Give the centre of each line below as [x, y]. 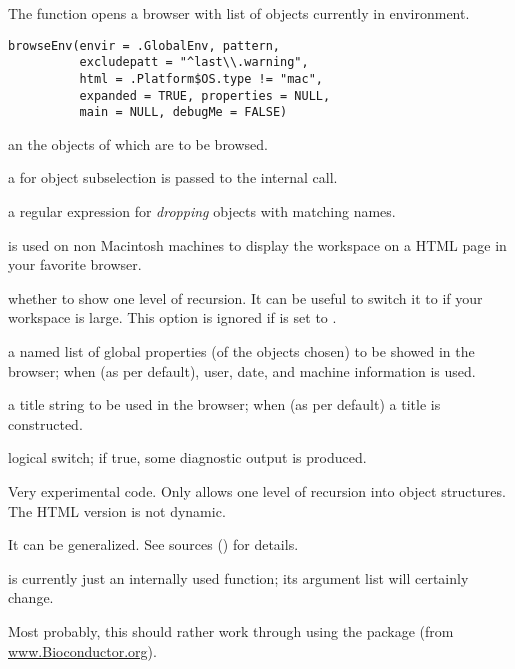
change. [31, 597]
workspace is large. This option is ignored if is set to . [172, 317]
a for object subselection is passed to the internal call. [173, 177]
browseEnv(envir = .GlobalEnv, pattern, [144, 45]
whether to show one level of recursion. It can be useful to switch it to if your [245, 297]
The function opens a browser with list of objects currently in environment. [239, 13]
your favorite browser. [75, 264]
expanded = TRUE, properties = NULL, [205, 95]
